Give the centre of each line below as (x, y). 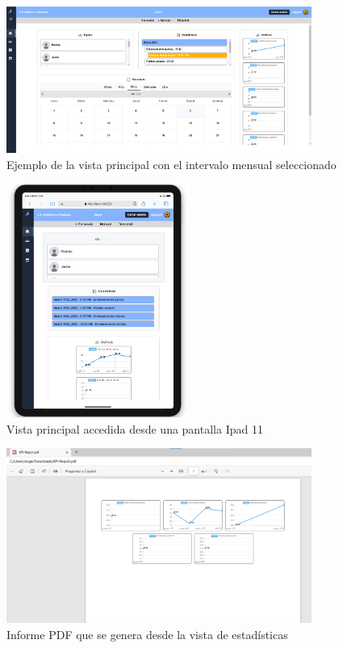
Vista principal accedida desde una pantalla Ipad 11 (135, 428)
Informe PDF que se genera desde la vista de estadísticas (147, 634)
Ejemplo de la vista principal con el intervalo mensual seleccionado (171, 164)
